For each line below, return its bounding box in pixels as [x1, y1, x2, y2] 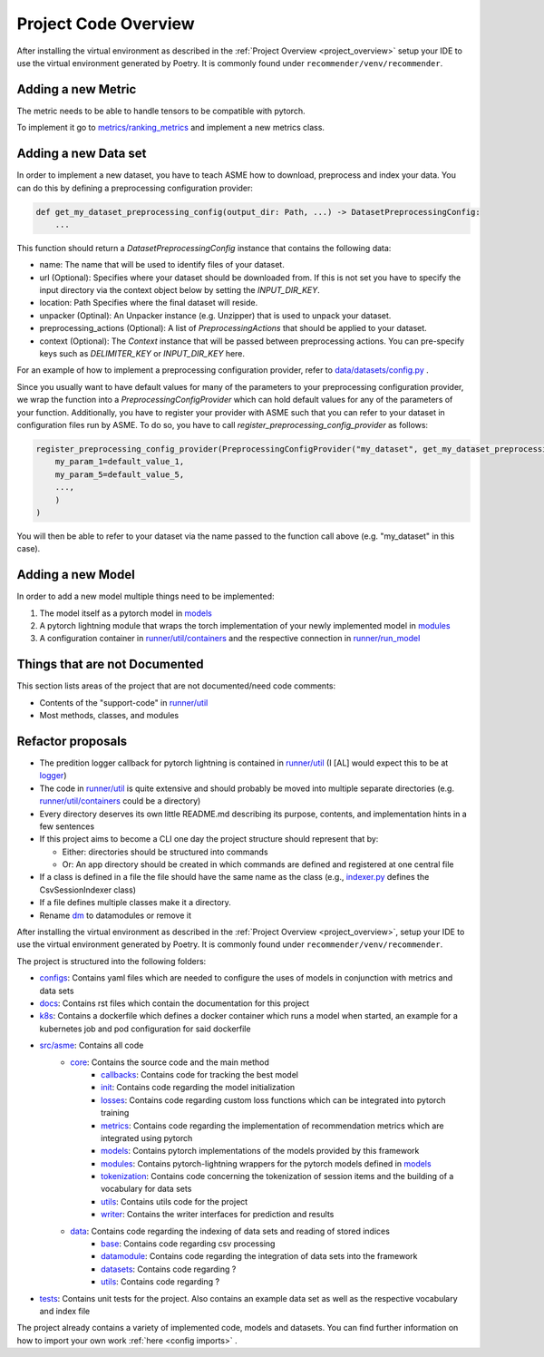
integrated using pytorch [101, 1132, 193, 1143]
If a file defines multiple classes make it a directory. [39, 897, 231, 908]
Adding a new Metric [16, 82, 137, 97]
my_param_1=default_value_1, [54, 456, 185, 467]
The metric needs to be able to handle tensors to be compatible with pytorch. [16, 105, 306, 116]
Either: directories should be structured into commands [62, 846, 268, 857]
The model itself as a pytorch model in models [39, 608, 212, 619]
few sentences [39, 821, 95, 832]
